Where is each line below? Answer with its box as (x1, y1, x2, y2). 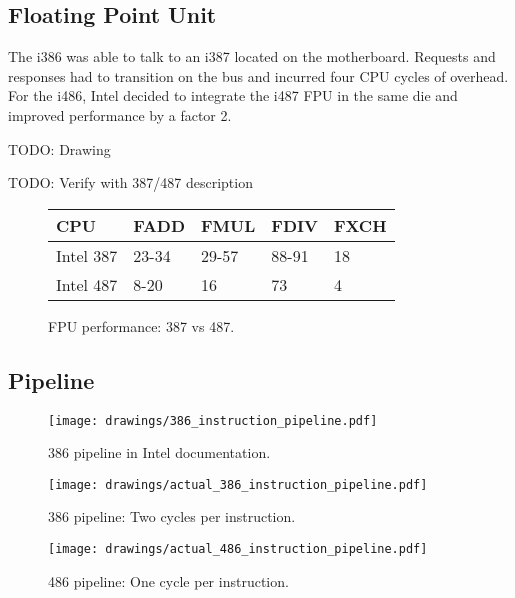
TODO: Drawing (8, 138, 111, 159)
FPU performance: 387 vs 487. (48, 315, 235, 336)
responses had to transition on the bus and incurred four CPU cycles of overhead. (8, 65, 509, 86)
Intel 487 (56, 272, 118, 296)
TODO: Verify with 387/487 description (8, 172, 253, 193)
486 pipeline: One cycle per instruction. (48, 570, 289, 591)
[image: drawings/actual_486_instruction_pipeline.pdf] (48, 542, 428, 557)
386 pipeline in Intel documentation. (48, 442, 271, 463)
